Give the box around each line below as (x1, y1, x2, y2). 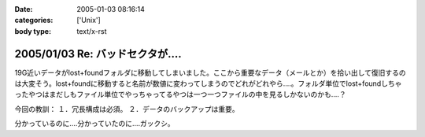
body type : (14, 26, 51, 35)
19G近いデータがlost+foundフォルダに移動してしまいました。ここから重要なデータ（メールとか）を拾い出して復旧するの (14, 68, 407, 77)
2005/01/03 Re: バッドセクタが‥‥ (14, 47, 183, 61)
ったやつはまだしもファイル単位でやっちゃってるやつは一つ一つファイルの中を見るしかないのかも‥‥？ (14, 90, 346, 99)
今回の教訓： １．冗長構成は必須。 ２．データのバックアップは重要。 (14, 104, 239, 113)
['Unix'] (76, 16, 102, 25)
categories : (14, 16, 54, 25)
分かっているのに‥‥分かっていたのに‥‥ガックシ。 (14, 119, 175, 128)
